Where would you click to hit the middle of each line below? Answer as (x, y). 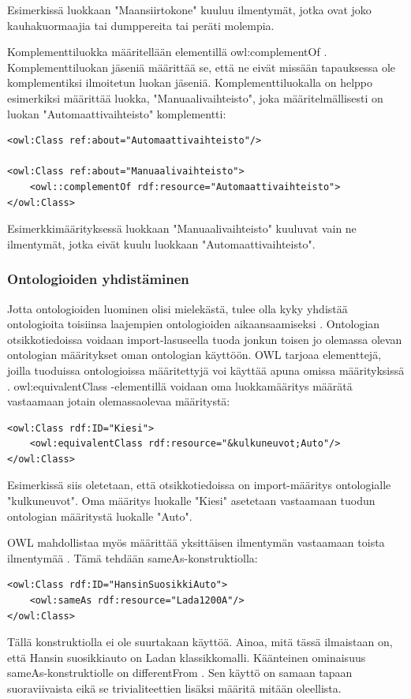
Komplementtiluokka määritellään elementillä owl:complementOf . (167, 52)
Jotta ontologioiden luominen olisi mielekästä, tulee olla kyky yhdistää (177, 308)
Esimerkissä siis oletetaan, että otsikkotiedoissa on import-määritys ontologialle (199, 485)
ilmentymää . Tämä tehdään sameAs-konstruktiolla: (133, 557)
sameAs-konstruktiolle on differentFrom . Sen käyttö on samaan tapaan (180, 673)
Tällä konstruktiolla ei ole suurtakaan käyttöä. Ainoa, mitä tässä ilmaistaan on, (200, 642)
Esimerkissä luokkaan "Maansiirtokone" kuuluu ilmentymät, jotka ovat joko (189, 9)
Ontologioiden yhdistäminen (98, 279)
